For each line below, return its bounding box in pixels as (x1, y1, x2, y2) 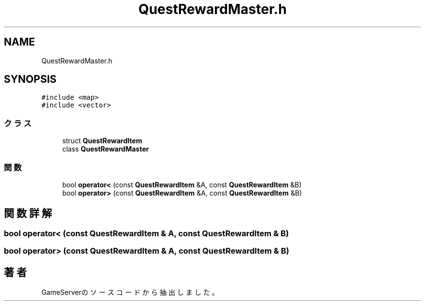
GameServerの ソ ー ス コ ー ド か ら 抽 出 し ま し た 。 (41, 288, 219, 296)
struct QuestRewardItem (62, 137, 142, 145)
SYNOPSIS (4, 73, 57, 86)
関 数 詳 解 (4, 207, 52, 220)
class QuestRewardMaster (62, 145, 149, 153)
